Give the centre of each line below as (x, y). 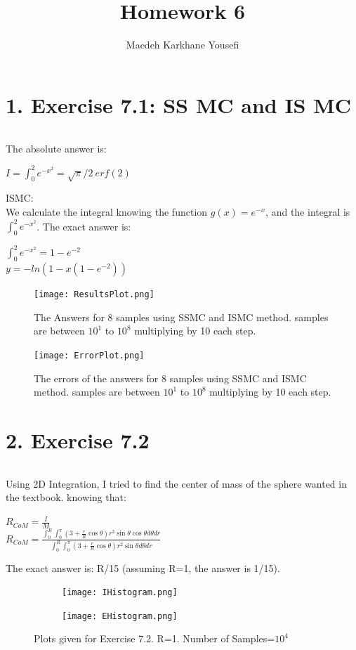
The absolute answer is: (56, 148)
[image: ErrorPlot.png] (89, 356)
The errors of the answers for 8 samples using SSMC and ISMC (170, 378)
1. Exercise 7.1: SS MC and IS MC (179, 104)
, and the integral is (308, 212)
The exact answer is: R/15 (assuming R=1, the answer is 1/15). (143, 567)
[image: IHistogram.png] (120, 593)
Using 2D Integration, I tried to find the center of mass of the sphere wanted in (176, 483)
